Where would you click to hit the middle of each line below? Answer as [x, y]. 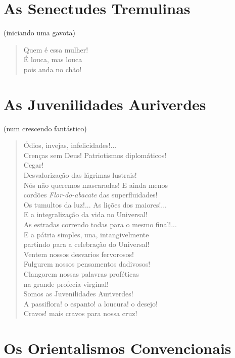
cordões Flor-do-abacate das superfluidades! [90, 195]
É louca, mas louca [53, 59]
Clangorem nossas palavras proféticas [81, 273]
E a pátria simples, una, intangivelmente [86, 234]
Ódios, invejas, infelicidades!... [70, 145]
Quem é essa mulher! [56, 49]
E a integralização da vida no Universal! [85, 214]
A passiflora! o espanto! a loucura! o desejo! [91, 303]
